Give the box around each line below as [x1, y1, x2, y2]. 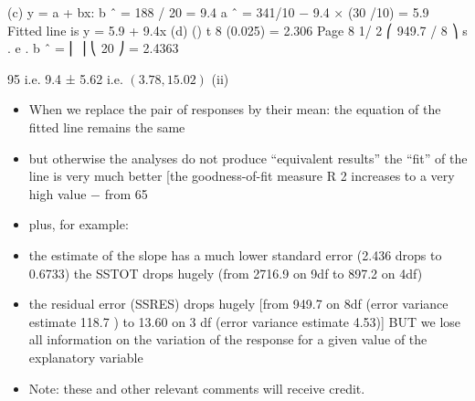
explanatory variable [28, 347, 143, 366]
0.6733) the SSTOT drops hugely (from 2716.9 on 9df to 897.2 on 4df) [28, 263, 423, 282]
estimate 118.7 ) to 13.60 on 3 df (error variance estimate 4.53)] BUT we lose [28, 311, 461, 331]
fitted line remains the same [28, 117, 185, 136]
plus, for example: [28, 215, 129, 234]
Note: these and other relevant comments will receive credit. [28, 378, 365, 397]
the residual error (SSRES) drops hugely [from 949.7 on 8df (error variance [28, 294, 449, 313]
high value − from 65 [28, 184, 148, 203]
